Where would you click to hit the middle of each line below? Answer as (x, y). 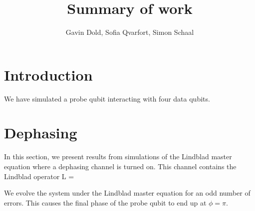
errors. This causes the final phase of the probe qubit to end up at (105, 202)
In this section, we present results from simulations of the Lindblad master (118, 157)
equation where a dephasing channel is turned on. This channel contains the (120, 166)
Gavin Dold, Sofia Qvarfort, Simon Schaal (130, 32)
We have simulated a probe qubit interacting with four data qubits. (107, 98)
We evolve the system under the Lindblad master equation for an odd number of (127, 193)
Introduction (48, 74)
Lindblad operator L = (39, 176)
